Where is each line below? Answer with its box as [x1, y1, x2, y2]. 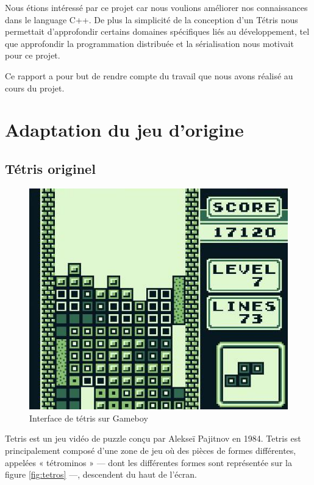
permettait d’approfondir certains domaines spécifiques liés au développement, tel [5, 25, 310, 38]
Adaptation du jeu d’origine [5, 117, 244, 142]
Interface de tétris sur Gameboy [29, 411, 148, 424]
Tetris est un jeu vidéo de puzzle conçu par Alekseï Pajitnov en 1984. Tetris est [5, 432, 301, 445]
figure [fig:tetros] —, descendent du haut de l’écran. [5, 468, 197, 481]
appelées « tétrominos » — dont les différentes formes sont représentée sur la [5, 456, 292, 469]
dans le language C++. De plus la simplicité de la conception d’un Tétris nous [5, 13, 298, 26]
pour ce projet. [5, 49, 60, 62]
